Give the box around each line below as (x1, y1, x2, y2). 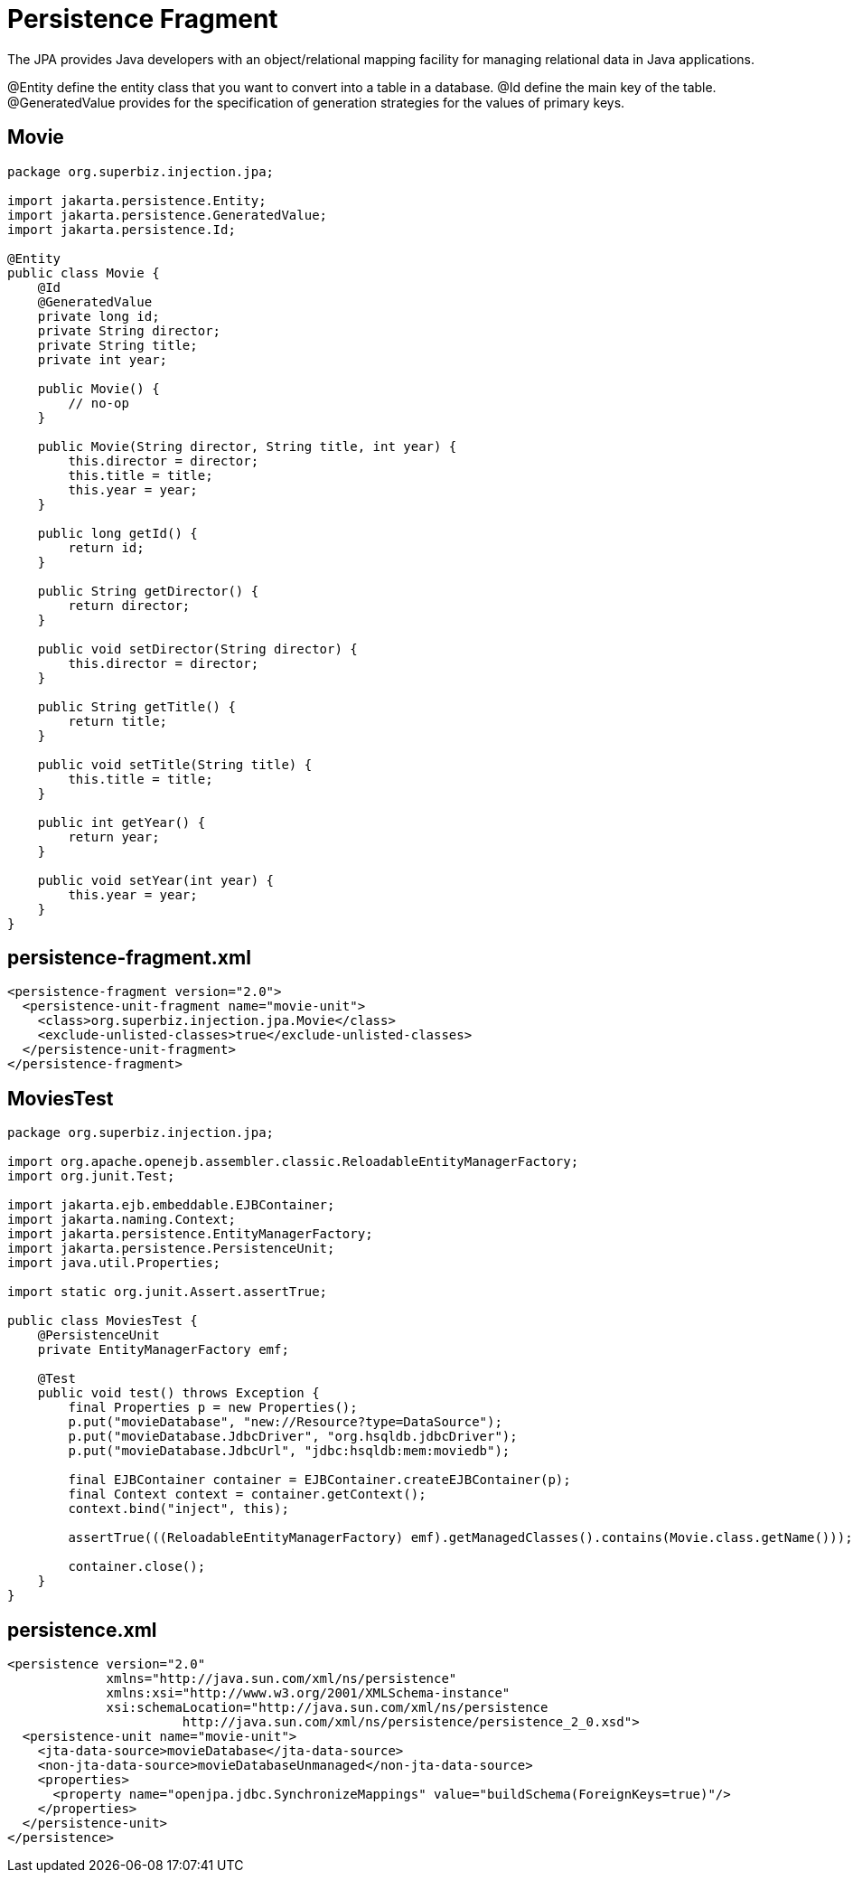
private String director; (37, 323, 221, 338)
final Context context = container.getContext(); (68, 1487, 426, 1502)
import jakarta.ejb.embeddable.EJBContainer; (7, 1198, 335, 1213)
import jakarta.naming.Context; (7, 1212, 236, 1227)
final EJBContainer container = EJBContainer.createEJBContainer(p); (68, 1472, 571, 1488)
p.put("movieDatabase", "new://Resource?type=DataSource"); (68, 1415, 502, 1430)
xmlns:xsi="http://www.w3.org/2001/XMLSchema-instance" (106, 1686, 511, 1701)
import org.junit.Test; (7, 1169, 175, 1184)
